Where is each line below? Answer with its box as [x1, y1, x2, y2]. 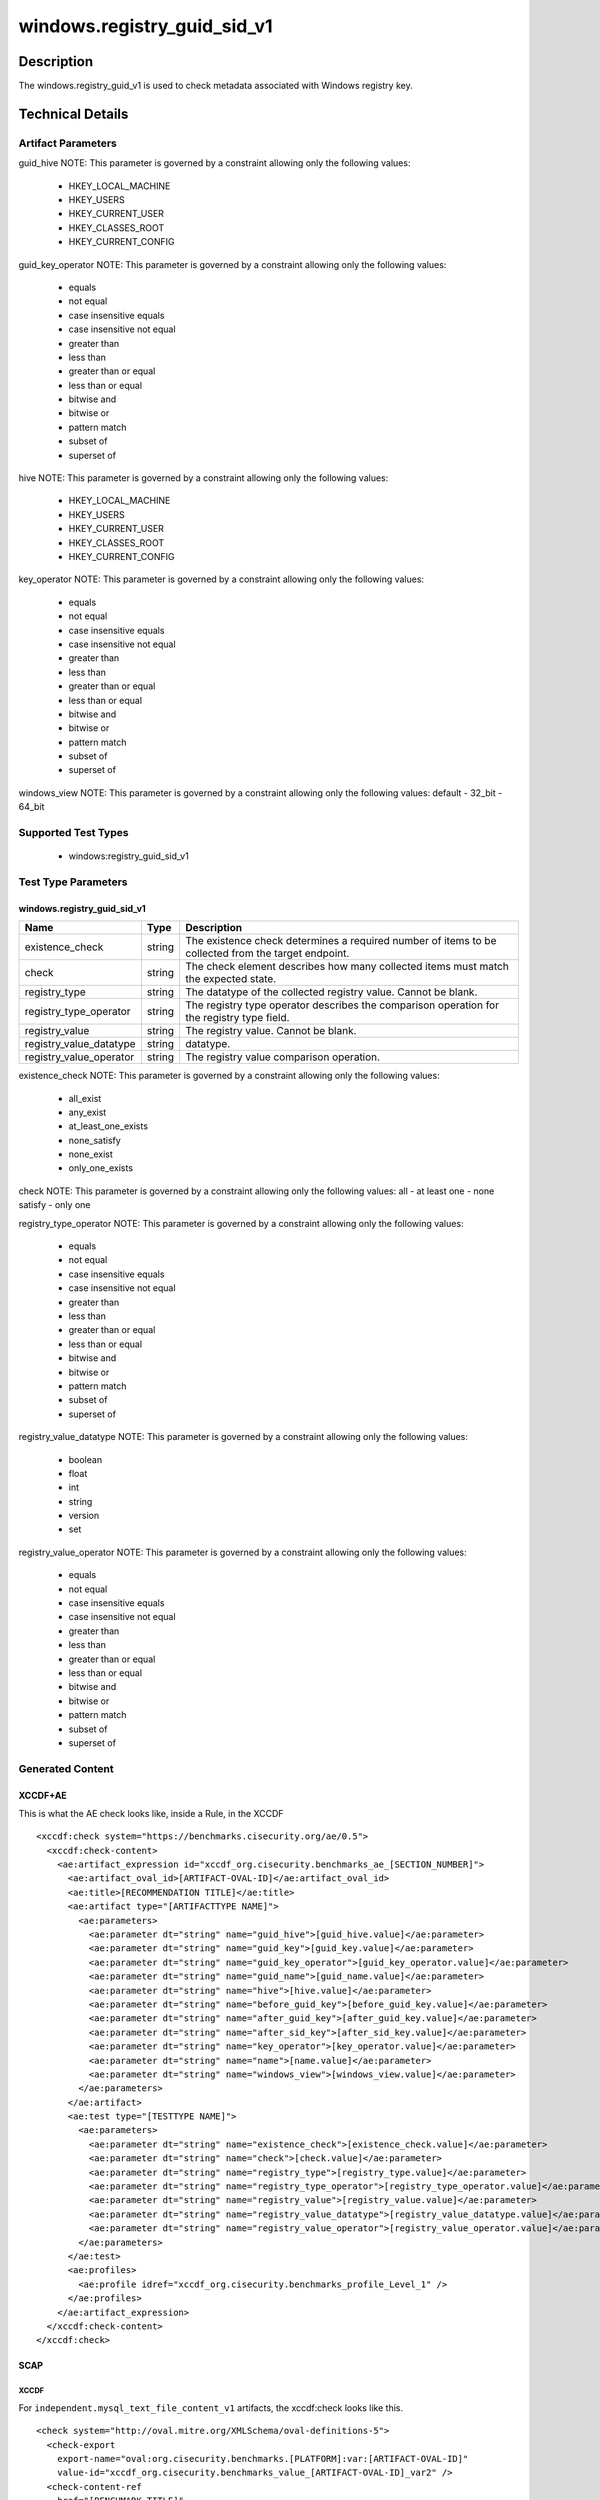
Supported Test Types [18, 826, 129, 839]
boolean [68, 1453, 103, 1465]
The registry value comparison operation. [185, 1050, 380, 1064]
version [68, 1510, 100, 1522]
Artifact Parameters [18, 136, 117, 150]
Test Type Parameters [18, 875, 128, 889]
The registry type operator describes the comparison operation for [185, 998, 500, 1012]
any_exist [68, 1106, 107, 1118]
